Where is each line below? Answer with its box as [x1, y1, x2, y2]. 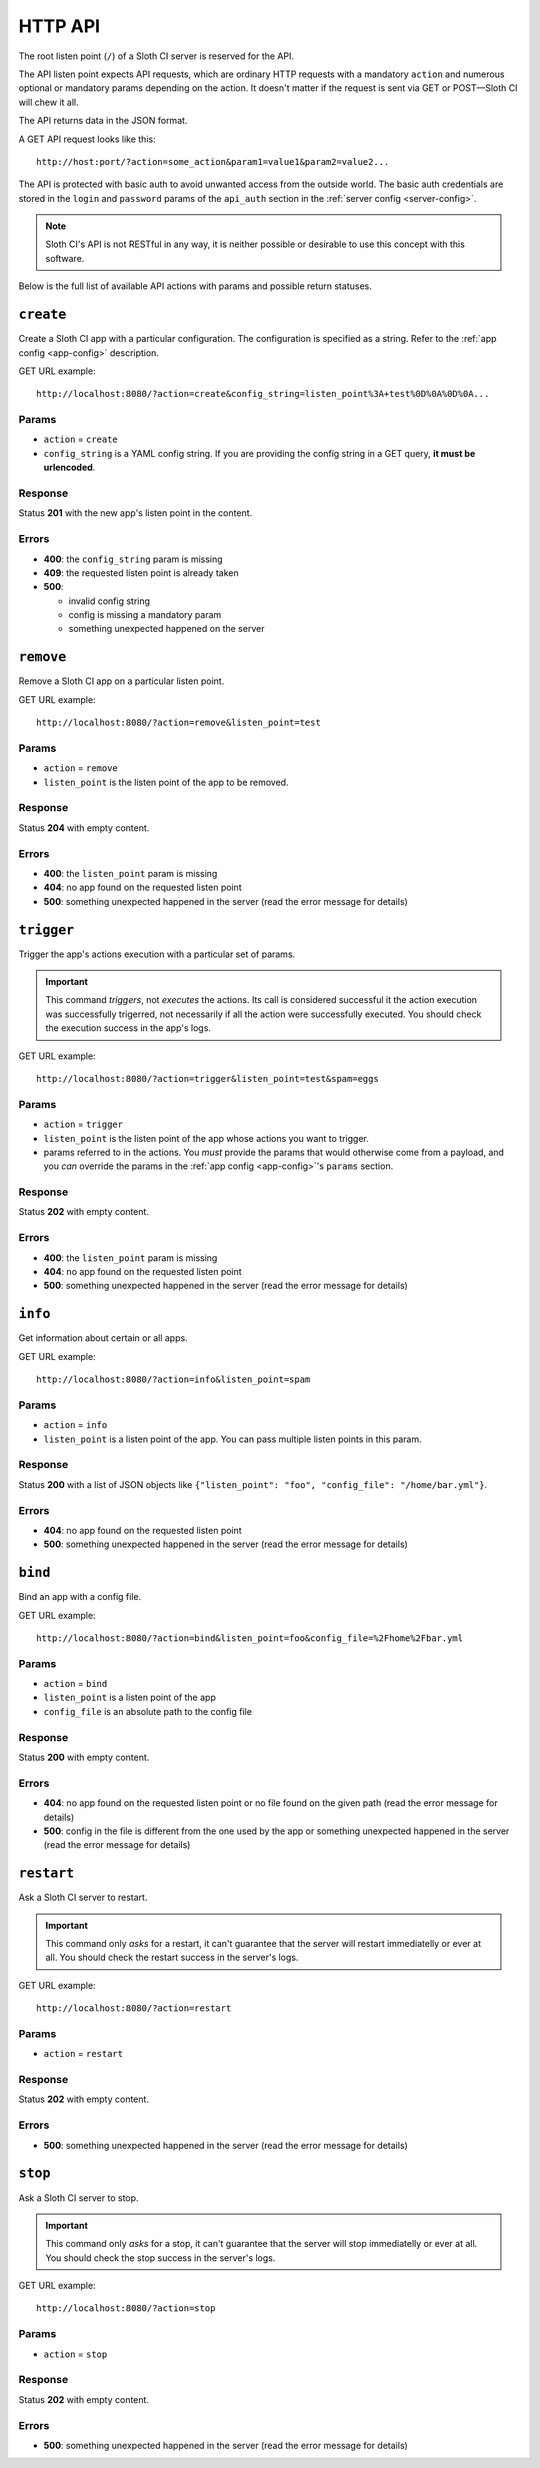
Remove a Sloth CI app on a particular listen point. [18, 675, 225, 687]
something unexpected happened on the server [68, 623, 265, 635]
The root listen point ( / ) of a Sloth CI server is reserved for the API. [18, 50, 295, 62]
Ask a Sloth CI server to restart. [18, 1891, 148, 1904]
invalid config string [68, 595, 150, 607]
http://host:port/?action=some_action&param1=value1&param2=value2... [36, 156, 390, 167]
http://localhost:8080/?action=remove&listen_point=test [36, 717, 322, 729]
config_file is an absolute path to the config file [43, 1705, 252, 1717]
